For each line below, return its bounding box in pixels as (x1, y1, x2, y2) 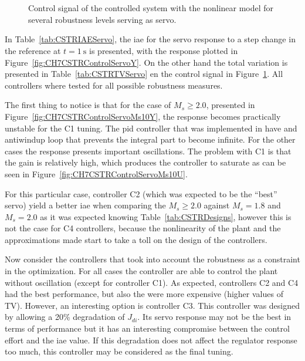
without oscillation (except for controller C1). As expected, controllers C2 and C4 (5, 276, 299, 288)
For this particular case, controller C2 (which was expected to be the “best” (5, 187, 277, 200)
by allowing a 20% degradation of (5, 311, 125, 323)
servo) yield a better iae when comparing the (5, 199, 166, 211)
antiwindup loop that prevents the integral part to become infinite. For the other (5, 133, 296, 146)
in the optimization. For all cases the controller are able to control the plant (5, 265, 278, 277)
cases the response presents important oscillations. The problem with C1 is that (5, 144, 292, 157)
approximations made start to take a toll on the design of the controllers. (5, 233, 267, 245)
